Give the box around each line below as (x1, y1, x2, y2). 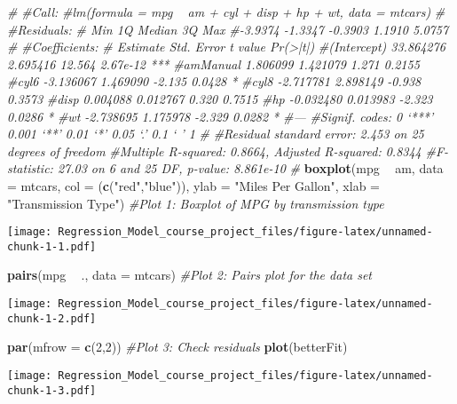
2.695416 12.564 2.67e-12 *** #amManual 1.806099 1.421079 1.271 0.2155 (7, 54, 420, 73)
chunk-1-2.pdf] (7, 312, 97, 325)
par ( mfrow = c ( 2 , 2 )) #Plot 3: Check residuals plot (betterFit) (7, 337, 348, 356)
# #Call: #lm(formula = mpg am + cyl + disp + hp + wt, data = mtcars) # (7, 3, 445, 20)
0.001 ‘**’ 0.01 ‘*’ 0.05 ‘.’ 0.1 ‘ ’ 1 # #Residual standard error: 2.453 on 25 (7, 124, 424, 143)
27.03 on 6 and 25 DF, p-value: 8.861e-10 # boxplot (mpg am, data (57, 159, 444, 178)
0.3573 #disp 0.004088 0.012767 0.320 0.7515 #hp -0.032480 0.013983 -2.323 (7, 89, 433, 107)
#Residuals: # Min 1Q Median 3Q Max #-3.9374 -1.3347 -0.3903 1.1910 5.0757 (7, 20, 449, 38)
